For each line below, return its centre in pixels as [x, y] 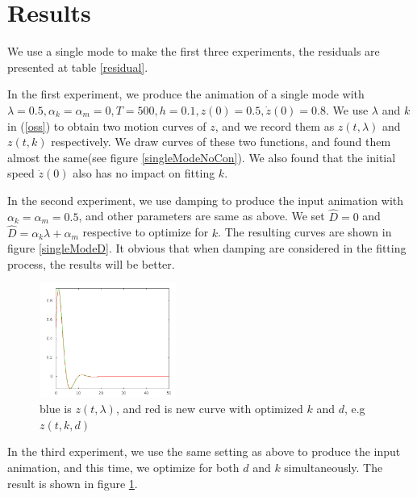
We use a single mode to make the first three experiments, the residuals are [194, 51]
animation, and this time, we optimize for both [123, 467]
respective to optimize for [146, 232]
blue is [56, 409]
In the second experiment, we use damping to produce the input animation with [206, 200]
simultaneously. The [334, 467]
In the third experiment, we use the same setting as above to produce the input [204, 451]
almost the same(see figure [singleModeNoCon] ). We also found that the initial [202, 157]
